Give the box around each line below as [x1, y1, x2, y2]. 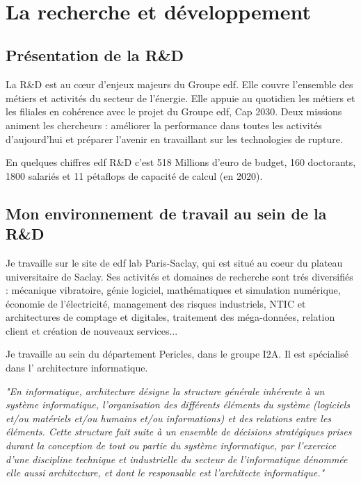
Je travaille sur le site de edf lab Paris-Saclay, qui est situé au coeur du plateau [6, 255, 343, 269]
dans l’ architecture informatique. [6, 360, 148, 375]
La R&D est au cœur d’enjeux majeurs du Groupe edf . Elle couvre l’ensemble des [6, 77, 353, 92]
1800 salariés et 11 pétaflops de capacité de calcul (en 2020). [6, 168, 263, 183]
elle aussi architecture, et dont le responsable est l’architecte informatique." [6, 465, 325, 480]
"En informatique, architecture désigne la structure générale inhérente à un [6, 383, 325, 398]
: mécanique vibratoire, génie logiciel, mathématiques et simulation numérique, [6, 283, 341, 297]
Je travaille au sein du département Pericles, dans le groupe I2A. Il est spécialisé [6, 347, 348, 361]
